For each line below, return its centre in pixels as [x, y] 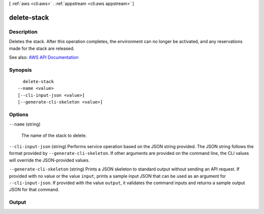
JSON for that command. [34, 190]
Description [23, 32]
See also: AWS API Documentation [44, 57]
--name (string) [25, 124]
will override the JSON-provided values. [49, 160]
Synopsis [20, 70]
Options [19, 114]
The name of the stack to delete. [54, 135]
